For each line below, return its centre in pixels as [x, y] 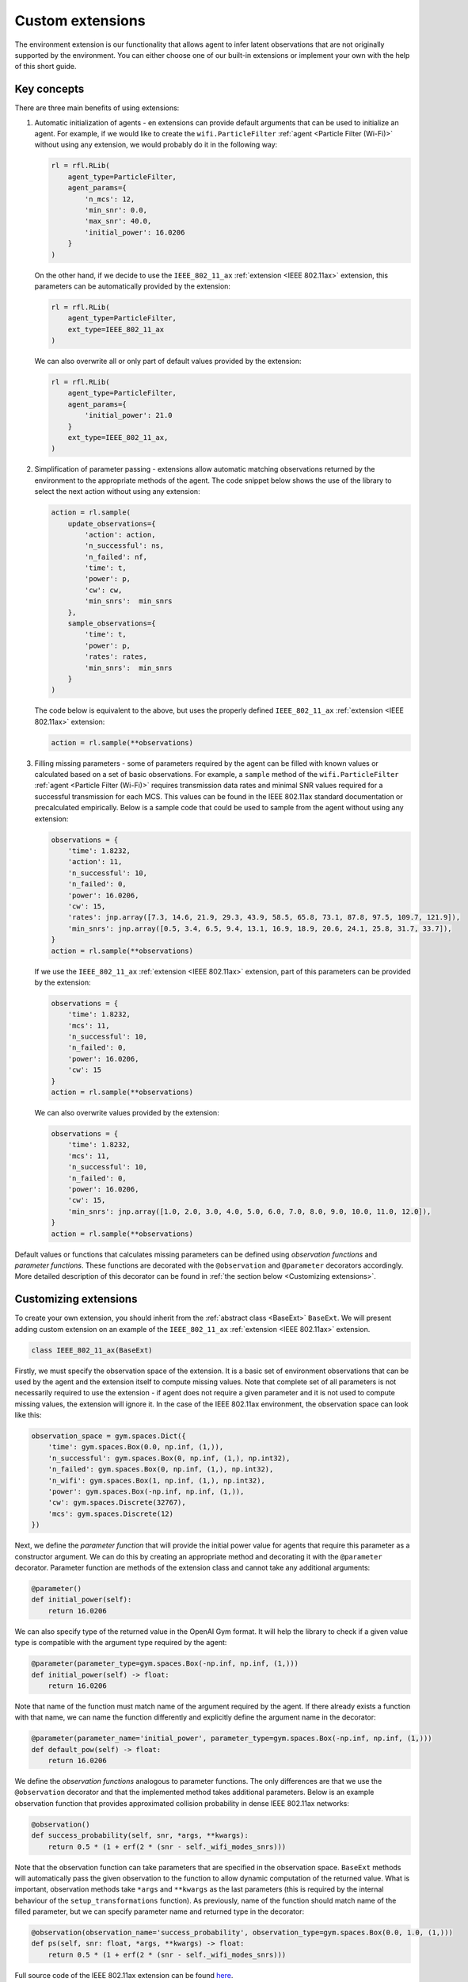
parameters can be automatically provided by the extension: [133, 286]
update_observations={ [112, 524]
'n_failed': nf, [116, 557]
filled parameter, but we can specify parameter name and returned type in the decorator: [160, 1911]
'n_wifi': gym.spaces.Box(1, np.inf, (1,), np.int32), [156, 1480]
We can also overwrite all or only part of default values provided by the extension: [168, 362]
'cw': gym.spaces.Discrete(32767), [117, 1503]
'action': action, [120, 534]
